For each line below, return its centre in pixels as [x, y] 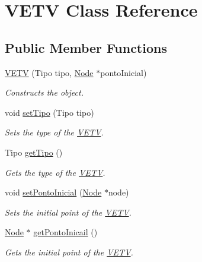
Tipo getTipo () [34, 152]
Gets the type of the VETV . [55, 172]
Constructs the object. [44, 92]
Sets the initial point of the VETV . [68, 212]
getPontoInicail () [65, 232]
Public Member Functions [86, 47]
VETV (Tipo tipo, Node [49, 72]
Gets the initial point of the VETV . [69, 252]
